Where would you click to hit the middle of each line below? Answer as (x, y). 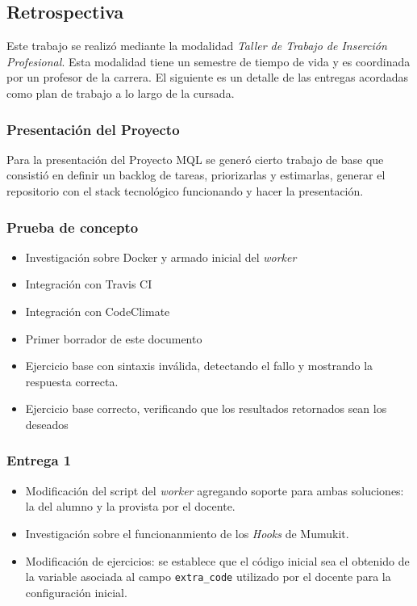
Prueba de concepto (73, 227)
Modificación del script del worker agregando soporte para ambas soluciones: (215, 490)
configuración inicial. (76, 592)
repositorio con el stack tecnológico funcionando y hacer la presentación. (185, 190)
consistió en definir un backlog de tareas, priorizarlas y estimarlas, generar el (196, 175)
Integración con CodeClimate (98, 311)
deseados (47, 424)
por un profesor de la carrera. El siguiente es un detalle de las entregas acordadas (207, 77)
